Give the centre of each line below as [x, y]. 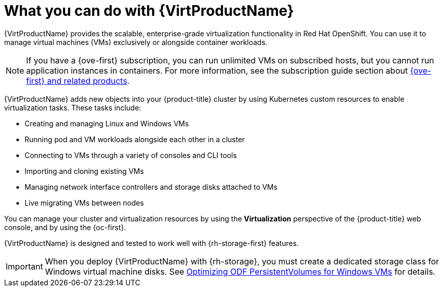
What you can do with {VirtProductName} [149, 11]
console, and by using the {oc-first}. [65, 227]
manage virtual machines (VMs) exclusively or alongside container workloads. [136, 42]
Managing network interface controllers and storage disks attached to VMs [151, 187]
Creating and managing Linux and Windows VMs [107, 123]
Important [24, 266]
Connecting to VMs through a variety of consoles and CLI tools [131, 155]
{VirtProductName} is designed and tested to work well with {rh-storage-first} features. [152, 243]
